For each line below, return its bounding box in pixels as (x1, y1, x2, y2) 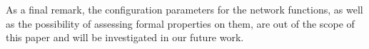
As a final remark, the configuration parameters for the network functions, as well (6, 2, 363, 16)
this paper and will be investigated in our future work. (6, 30, 244, 45)
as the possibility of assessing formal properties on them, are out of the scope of (6, 16, 355, 31)
